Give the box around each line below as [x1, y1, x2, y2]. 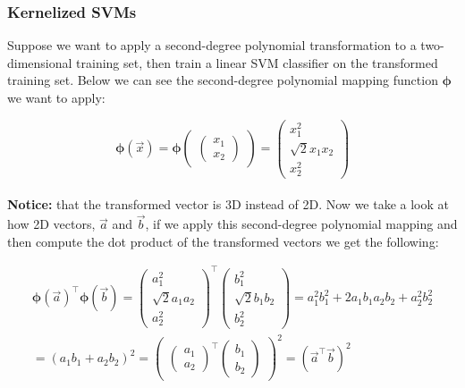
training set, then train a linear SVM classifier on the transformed [76, 53, 438, 72]
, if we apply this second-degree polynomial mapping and [145, 215, 458, 233]
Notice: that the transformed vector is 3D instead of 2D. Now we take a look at [7, 195, 450, 214]
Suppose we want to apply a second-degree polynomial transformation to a [7, 36, 417, 55]
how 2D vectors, [7, 215, 96, 233]
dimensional [7, 53, 72, 72]
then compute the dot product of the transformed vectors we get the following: [7, 232, 439, 250]
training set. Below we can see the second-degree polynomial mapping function [7, 71, 438, 89]
